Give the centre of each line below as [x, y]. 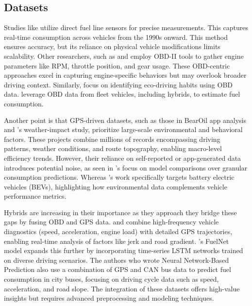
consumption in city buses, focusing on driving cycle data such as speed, [111, 279]
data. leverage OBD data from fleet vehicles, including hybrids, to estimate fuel [122, 94]
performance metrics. [35, 196]
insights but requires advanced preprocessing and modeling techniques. [109, 298]
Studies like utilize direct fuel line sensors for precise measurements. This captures [126, 27]
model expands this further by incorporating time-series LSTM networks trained [124, 250]
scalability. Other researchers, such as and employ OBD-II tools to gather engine [124, 56]
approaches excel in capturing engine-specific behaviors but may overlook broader [125, 75]
